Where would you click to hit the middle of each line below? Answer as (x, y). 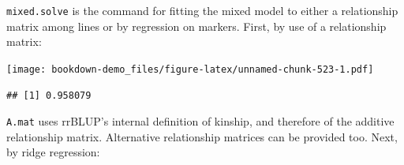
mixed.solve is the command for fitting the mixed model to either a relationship (202, 10)
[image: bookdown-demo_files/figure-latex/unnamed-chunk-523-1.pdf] (190, 69)
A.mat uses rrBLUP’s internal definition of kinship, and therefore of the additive (200, 121)
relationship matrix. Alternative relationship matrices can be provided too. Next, (202, 136)
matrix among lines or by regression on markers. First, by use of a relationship (196, 26)
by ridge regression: (53, 152)
